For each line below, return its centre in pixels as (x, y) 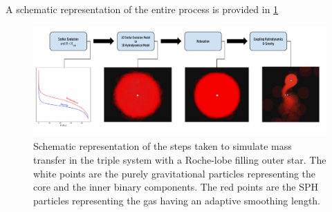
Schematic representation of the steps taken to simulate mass (163, 146)
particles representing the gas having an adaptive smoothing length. (177, 200)
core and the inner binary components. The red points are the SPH (176, 187)
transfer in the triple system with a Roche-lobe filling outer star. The (180, 160)
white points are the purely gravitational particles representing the (175, 173)
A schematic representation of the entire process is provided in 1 (142, 9)
